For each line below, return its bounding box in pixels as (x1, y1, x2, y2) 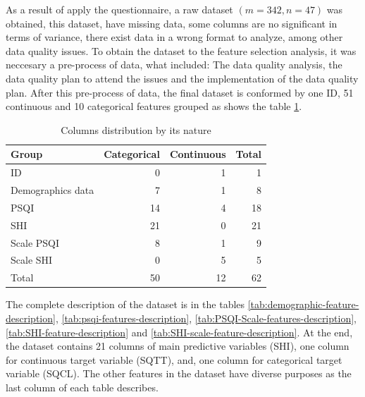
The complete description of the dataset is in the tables (6, 297, 245, 312)
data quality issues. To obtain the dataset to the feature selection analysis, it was (6, 43, 357, 58)
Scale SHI (11, 252, 53, 267)
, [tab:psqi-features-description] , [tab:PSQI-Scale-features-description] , (55, 310, 357, 325)
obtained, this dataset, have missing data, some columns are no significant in (6, 16, 338, 30)
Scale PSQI (11, 235, 60, 250)
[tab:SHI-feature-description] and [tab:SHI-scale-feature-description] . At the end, (6, 324, 353, 339)
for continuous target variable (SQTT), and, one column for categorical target (6, 352, 342, 367)
